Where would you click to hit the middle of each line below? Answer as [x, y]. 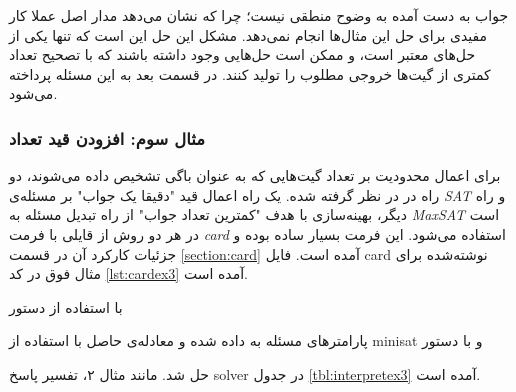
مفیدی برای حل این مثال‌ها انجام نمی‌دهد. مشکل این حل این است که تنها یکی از [248, 34]
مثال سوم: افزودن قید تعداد [107, 137]
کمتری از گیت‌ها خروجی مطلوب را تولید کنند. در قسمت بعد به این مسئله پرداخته [250, 73]
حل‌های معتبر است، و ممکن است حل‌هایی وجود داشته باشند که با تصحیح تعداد [242, 54]
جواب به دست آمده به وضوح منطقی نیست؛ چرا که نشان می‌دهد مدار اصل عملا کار [259, 15]
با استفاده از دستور [66, 306]
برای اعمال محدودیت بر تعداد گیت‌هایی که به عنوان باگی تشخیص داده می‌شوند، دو [255, 175]
